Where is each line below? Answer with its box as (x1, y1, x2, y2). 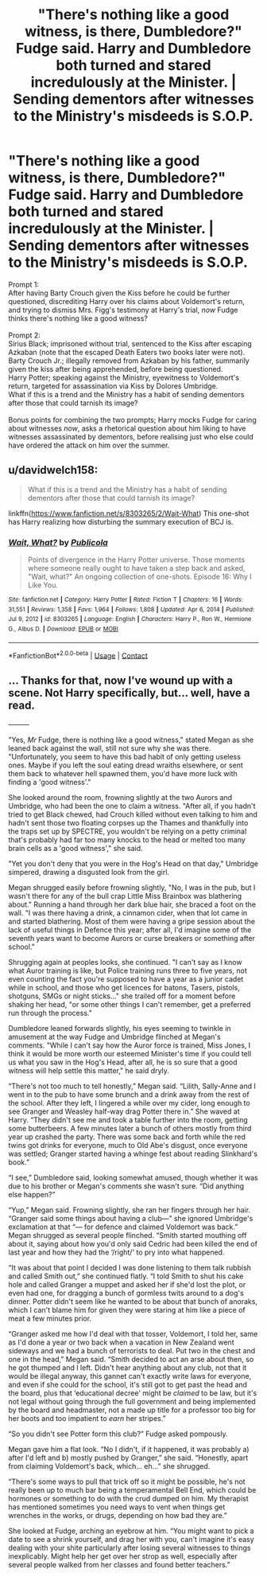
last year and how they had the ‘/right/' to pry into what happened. (8, 1247, 225, 1257)
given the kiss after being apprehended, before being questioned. (8, 364, 223, 373)
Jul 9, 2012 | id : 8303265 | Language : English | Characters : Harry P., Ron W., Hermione (8, 615, 252, 623)
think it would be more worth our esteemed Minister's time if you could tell (8, 1049, 252, 1059)
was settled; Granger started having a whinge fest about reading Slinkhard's (8, 1149, 258, 1159)
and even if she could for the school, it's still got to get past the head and (8, 1380, 248, 1390)
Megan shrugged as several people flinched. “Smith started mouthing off (8, 1231, 247, 1240)
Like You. (27, 580, 58, 590)
